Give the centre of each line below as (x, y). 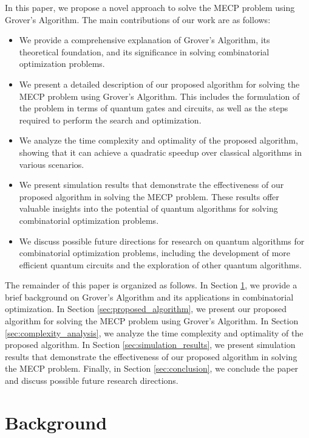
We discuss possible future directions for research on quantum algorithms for (162, 241)
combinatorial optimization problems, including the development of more (155, 253)
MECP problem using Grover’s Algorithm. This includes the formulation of (159, 96)
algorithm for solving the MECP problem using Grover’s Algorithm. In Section (152, 321)
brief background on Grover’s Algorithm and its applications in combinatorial (149, 297)
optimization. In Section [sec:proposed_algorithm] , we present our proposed (146, 309)
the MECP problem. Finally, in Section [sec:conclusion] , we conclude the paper (152, 368)
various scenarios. (52, 164)
